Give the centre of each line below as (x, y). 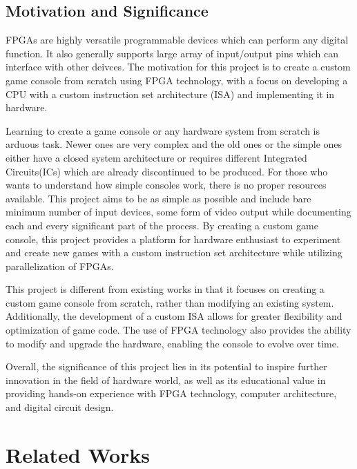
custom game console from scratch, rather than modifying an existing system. (170, 302)
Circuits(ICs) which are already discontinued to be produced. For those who (167, 171)
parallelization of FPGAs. (60, 266)
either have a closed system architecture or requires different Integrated (156, 157)
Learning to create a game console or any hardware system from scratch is (163, 130)
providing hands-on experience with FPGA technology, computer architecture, (171, 393)
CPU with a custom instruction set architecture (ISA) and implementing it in (170, 94)
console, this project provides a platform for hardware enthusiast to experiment (173, 239)
